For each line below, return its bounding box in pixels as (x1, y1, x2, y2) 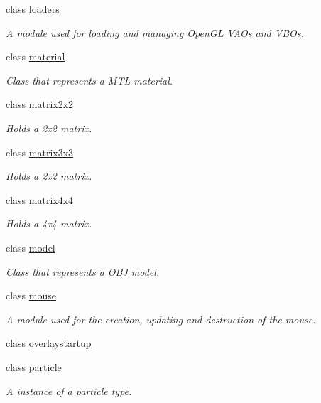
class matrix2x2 (6, 97, 74, 112)
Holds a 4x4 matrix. (6, 216, 92, 231)
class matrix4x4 (6, 192, 74, 207)
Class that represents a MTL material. (6, 72, 173, 87)
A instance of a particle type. (6, 383, 132, 398)
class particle (6, 359, 62, 374)
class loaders (6, 1, 60, 16)
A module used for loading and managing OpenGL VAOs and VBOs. (6, 25, 304, 40)
